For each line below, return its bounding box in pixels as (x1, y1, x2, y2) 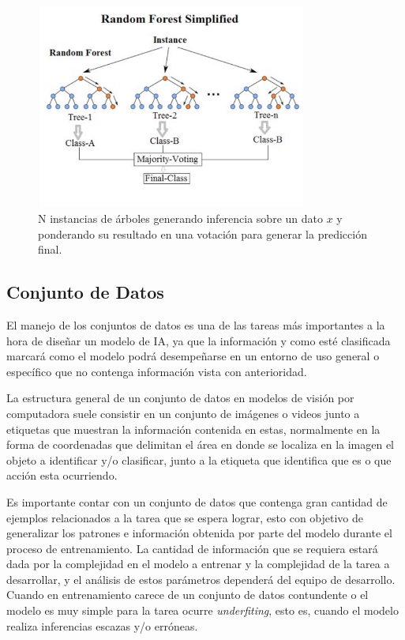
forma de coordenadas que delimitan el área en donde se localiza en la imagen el (6, 436, 395, 453)
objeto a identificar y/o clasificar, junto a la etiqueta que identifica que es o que (6, 451, 392, 468)
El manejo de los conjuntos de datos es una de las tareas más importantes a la (6, 316, 385, 333)
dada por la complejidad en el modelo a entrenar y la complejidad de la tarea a (6, 555, 390, 572)
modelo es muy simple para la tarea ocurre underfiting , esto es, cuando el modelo (6, 602, 399, 619)
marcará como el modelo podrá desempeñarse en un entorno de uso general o (6, 348, 380, 364)
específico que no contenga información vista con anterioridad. (6, 363, 307, 379)
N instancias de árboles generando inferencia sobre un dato (38, 209, 323, 226)
